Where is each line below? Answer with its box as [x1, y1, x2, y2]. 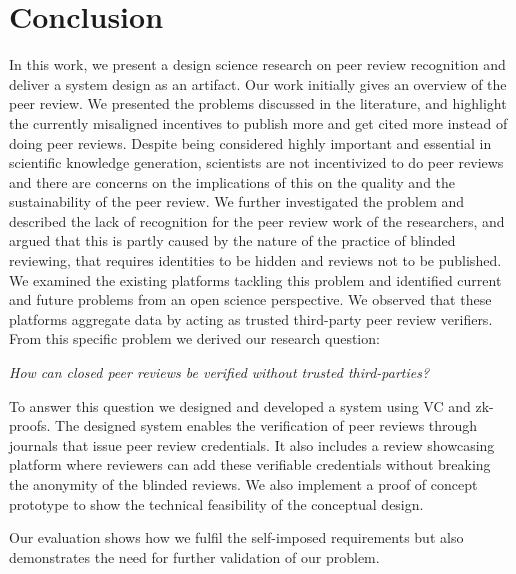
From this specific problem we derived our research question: [9, 328, 380, 349]
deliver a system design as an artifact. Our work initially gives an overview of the [9, 73, 507, 94]
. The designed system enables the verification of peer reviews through [46, 415, 478, 436]
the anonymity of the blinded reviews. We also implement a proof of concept [9, 474, 478, 494]
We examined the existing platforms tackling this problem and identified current [9, 269, 502, 290]
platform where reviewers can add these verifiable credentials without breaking [9, 454, 491, 475]
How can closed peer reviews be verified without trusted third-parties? [9, 362, 430, 383]
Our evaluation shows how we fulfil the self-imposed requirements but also [9, 527, 464, 548]
